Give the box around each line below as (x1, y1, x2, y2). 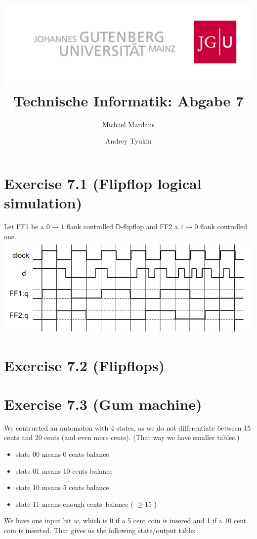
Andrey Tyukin (105, 136, 152, 146)
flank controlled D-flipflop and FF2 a (66, 221, 178, 231)
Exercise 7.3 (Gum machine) (4, 393, 202, 414)
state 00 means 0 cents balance (15, 449, 109, 459)
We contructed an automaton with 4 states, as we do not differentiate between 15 (4, 422, 251, 433)
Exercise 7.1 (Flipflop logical (4, 173, 202, 193)
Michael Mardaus (102, 119, 155, 129)
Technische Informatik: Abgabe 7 (13, 90, 244, 110)
